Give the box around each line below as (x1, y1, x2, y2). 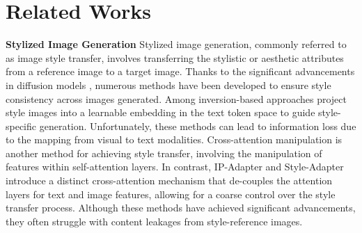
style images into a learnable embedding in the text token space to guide (6, 105, 315, 120)
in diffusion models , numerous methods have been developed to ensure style (6, 77, 331, 92)
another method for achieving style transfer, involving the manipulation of (6, 145, 322, 160)
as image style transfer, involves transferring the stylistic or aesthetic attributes (6, 50, 344, 65)
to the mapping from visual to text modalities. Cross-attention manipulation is (6, 132, 343, 147)
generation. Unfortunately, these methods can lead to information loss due (39, 118, 356, 133)
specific (6, 118, 37, 133)
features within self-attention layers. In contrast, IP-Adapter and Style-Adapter (6, 159, 344, 174)
